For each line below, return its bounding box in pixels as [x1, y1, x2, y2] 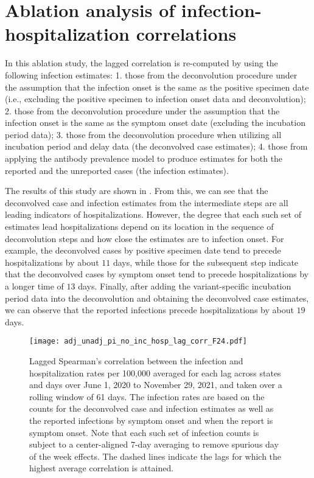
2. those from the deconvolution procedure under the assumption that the [5, 104, 280, 117]
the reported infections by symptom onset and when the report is [29, 414, 273, 426]
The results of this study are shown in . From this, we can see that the [5, 184, 268, 197]
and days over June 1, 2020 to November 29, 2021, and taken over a [29, 378, 282, 391]
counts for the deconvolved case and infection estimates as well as [29, 402, 274, 415]
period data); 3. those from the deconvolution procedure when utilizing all [5, 128, 282, 140]
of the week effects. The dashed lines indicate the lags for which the [29, 449, 282, 462]
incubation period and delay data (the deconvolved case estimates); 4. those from [5, 140, 308, 153]
